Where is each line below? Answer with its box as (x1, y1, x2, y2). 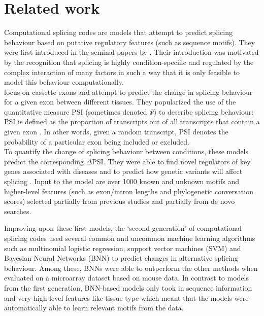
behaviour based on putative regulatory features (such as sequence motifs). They (4, 37, 255, 47)
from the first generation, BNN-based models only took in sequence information (4, 282, 252, 293)
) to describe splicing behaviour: (153, 106, 254, 117)
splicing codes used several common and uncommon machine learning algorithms (4, 233, 255, 243)
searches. (4, 205, 31, 216)
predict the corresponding (4, 156, 84, 166)
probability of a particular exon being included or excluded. (4, 136, 190, 147)
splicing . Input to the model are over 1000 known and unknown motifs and (4, 176, 240, 187)
